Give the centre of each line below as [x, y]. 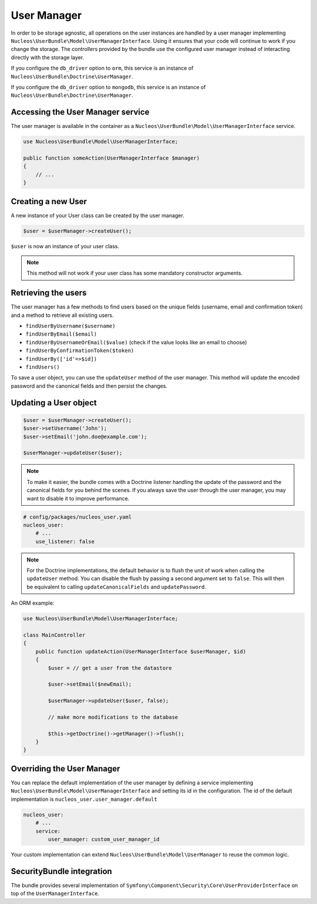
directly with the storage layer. [48, 57]
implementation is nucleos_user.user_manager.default [84, 799]
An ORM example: [33, 603]
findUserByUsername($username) [70, 326]
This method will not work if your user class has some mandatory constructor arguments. [135, 273]
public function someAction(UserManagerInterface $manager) [112, 158]
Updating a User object [54, 403]
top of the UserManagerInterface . [55, 893]
